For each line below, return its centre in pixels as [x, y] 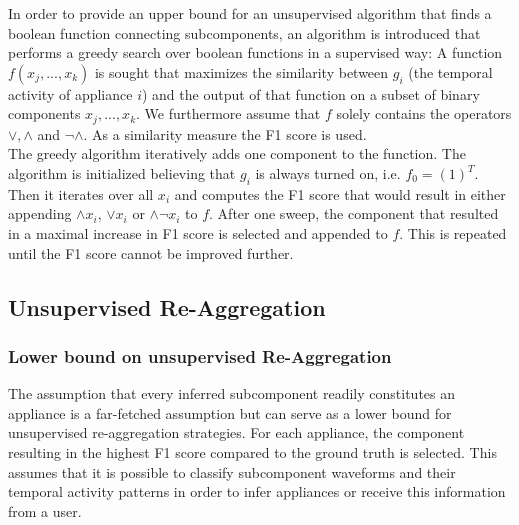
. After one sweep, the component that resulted [354, 213]
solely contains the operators [424, 113]
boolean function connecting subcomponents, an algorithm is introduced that [244, 32]
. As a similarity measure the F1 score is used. [225, 133]
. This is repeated [453, 233]
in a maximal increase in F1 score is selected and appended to [198, 233]
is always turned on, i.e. [328, 173]
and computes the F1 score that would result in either [340, 193]
